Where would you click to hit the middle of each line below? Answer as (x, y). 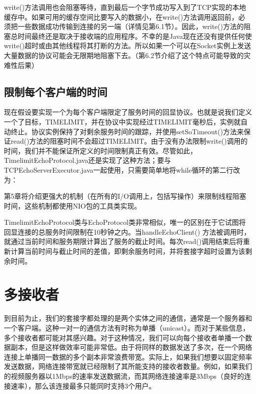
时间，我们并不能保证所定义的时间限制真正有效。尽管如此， (100, 150)
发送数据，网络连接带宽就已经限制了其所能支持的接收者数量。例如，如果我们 (128, 366)
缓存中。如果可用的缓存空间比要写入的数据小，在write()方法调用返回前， (121, 16)
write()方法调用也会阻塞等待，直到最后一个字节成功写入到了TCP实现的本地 (125, 7)
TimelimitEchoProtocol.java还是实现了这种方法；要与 (88, 160)
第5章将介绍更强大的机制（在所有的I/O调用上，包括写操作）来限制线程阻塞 (125, 196)
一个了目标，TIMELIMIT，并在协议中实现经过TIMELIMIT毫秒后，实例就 (122, 121)
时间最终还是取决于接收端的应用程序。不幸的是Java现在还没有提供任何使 (135, 36)
